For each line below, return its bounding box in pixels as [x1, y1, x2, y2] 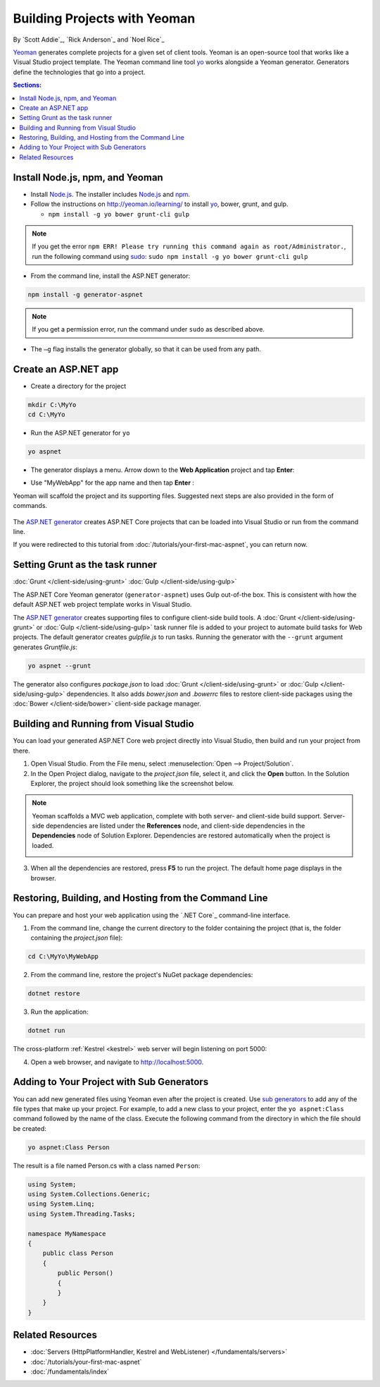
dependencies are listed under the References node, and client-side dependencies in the [46, 822, 305, 830]
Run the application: [30, 1007, 89, 1016]
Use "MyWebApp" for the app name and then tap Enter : [30, 478, 195, 487]
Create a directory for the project [30, 382, 127, 390]
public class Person [42, 1249, 114, 1257]
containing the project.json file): [30, 933, 123, 942]
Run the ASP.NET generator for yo [30, 429, 130, 437]
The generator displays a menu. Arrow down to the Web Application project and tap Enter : [30, 466, 295, 474]
